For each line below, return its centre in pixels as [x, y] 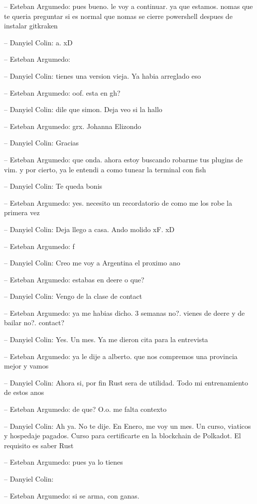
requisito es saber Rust [39, 445]
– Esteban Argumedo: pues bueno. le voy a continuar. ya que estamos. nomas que [128, 6]
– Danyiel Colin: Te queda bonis [53, 186]
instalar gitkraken [31, 26]
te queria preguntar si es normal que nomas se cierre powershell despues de [118, 16]
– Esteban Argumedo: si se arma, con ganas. [72, 495]
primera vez [22, 212]
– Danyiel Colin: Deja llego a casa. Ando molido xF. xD [89, 229]
